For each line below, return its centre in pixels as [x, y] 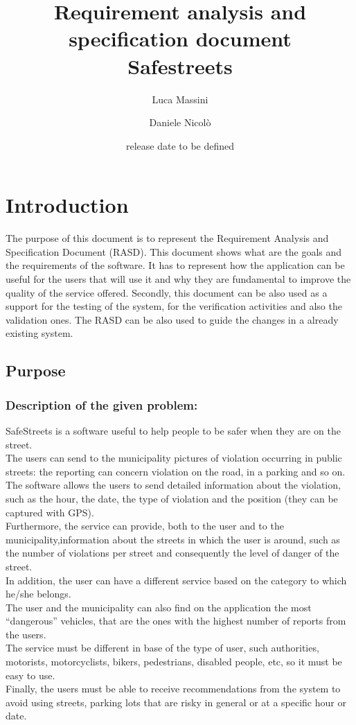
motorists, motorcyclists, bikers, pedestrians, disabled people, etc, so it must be [174, 662]
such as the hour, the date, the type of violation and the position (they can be [172, 498]
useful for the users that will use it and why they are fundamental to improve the [178, 279]
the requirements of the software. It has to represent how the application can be [175, 265]
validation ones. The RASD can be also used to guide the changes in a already [172, 319]
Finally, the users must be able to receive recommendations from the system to [173, 689]
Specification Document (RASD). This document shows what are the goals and [174, 251]
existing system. [39, 333]
